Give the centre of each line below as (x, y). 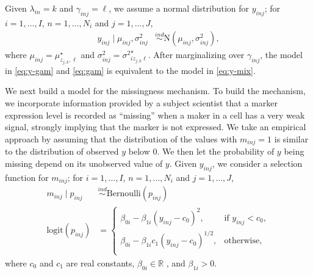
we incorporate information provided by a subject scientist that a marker (141, 103)
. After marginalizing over (196, 55)
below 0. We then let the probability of (201, 151)
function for (27, 177)
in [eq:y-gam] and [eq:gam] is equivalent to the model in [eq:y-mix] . (130, 70)
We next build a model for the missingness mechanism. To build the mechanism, (155, 91)
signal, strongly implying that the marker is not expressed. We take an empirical (156, 127)
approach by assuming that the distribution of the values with (121, 138)
